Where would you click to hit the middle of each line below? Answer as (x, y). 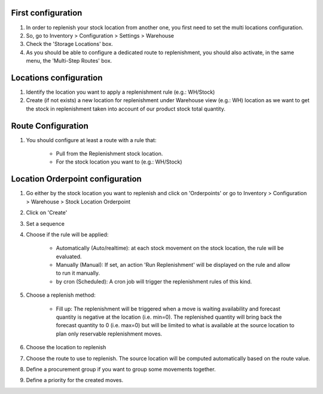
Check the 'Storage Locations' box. (69, 44)
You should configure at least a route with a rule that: (91, 140)
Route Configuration (50, 126)
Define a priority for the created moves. (75, 380)
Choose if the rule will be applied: (67, 234)
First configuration (47, 13)
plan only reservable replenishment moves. (109, 334)
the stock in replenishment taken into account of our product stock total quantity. (126, 109)
